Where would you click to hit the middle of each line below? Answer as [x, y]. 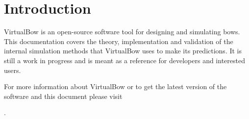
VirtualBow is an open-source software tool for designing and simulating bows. [122, 32]
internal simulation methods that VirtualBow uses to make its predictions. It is [123, 51]
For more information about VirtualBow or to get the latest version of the [115, 86]
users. [12, 70]
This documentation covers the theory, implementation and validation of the [119, 41]
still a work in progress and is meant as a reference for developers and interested [124, 60]
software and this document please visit [63, 96]
